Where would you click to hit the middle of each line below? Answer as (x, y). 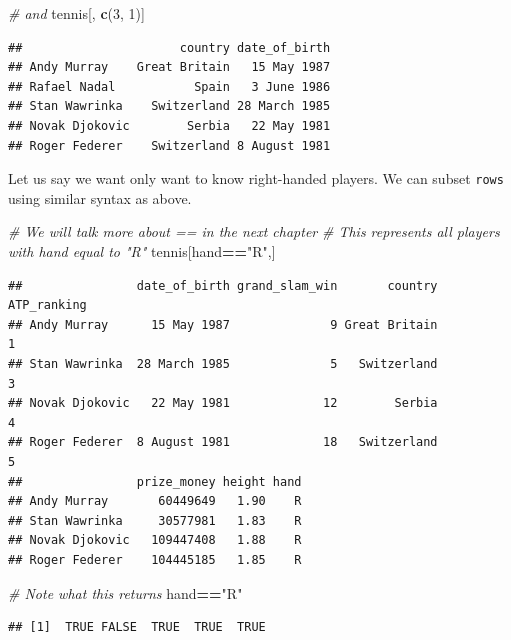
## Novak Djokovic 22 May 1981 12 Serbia (223, 403)
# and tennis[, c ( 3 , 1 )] (76, 13)
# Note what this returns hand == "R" (125, 592)
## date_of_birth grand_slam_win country (223, 285)
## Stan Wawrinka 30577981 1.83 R (155, 520)
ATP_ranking (47, 305)
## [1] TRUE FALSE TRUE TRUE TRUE (137, 627)
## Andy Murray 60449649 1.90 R (155, 501)
